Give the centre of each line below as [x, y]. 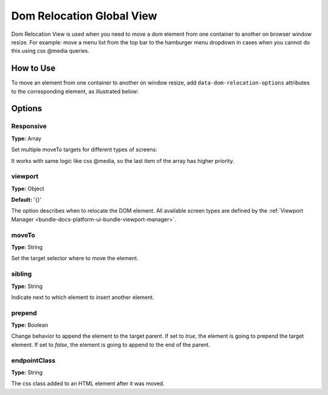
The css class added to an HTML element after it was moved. [88, 383]
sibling [22, 274]
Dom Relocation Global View [84, 16]
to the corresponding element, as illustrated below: [75, 91]
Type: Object [28, 188]
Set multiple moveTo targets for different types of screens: [84, 149]
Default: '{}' [26, 200]
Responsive [29, 126]
